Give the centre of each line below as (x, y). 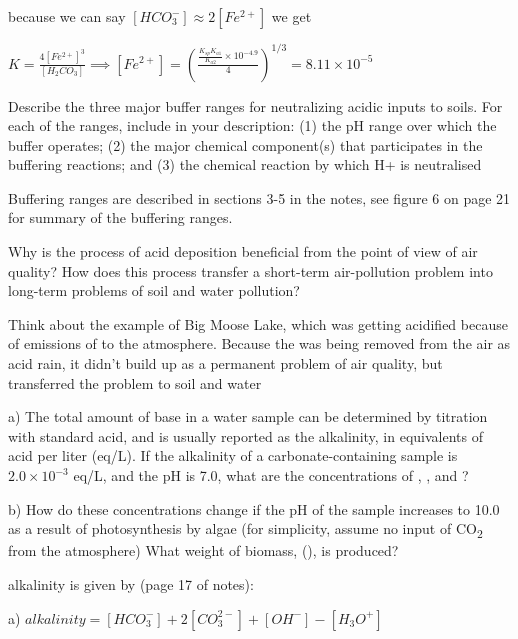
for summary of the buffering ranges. (120, 217)
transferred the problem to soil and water (135, 382)
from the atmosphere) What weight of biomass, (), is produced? (203, 550)
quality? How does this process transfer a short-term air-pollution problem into (250, 270)
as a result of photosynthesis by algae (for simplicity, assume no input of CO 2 (245, 529)
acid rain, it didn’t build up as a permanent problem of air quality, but (225, 363)
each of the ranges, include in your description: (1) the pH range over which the (252, 125)
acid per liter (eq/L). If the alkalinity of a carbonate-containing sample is (233, 455)
